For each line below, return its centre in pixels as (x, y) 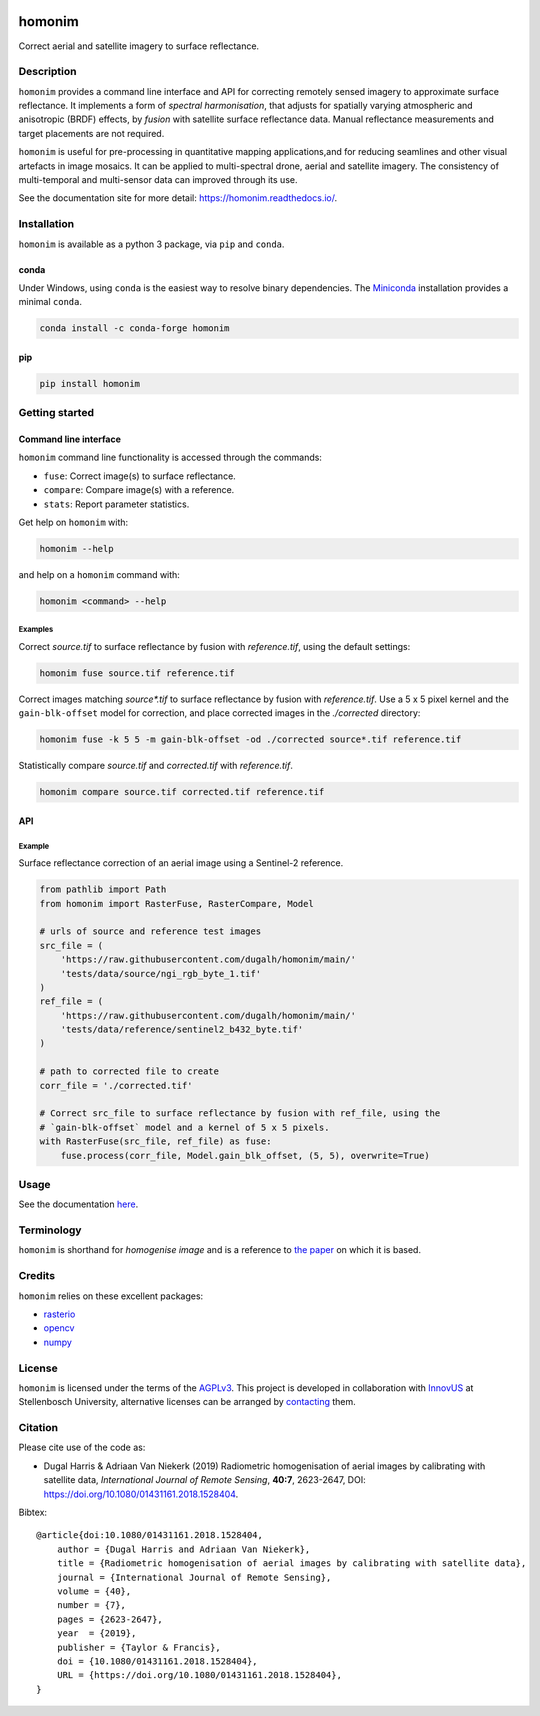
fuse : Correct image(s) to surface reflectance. (140, 476)
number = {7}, (91, 1605)
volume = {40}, (94, 1591)
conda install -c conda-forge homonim (134, 328)
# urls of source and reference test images (150, 931)
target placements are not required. (91, 133)
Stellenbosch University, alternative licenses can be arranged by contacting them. (187, 1402)
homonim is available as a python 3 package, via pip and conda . (151, 244)
